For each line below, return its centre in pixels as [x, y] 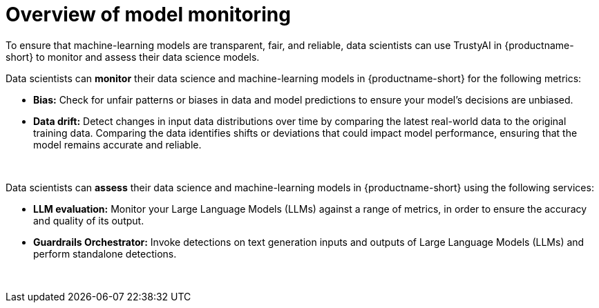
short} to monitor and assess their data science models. [133, 57]
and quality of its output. [89, 220]
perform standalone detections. [105, 253]
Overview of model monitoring [148, 15]
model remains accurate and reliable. [117, 144]
